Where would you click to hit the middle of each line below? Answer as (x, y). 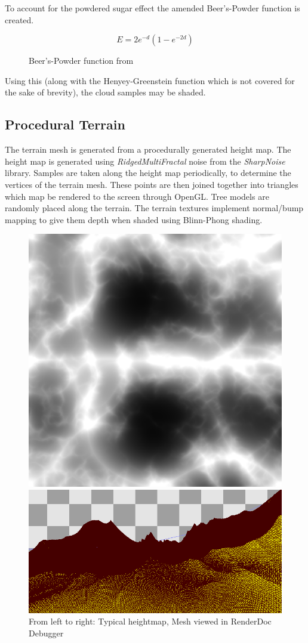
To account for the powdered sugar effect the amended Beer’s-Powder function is (153, 8)
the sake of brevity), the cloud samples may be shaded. (105, 92)
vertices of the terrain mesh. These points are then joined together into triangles (152, 184)
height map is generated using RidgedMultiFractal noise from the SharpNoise (145, 161)
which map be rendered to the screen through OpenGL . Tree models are (137, 196)
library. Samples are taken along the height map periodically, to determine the (148, 173)
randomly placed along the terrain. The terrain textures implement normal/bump (154, 208)
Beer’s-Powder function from (81, 61)
